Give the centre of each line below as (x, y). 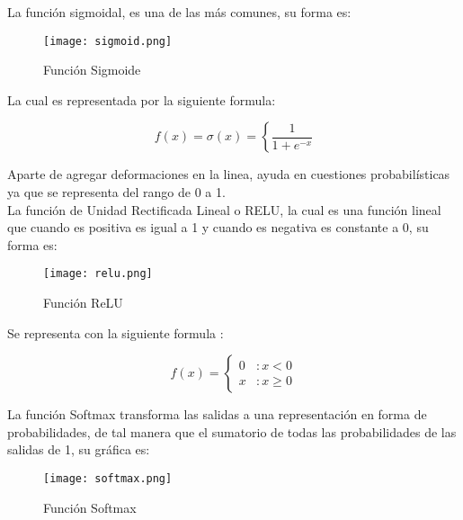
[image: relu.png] (98, 274)
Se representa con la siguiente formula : (116, 332)
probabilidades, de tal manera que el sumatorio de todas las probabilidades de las (232, 431)
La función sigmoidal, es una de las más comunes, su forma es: (179, 12)
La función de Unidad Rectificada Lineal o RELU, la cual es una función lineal (224, 209)
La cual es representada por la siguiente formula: (142, 99)
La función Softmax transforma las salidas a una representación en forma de (217, 414)
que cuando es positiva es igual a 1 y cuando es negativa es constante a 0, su (218, 227)
